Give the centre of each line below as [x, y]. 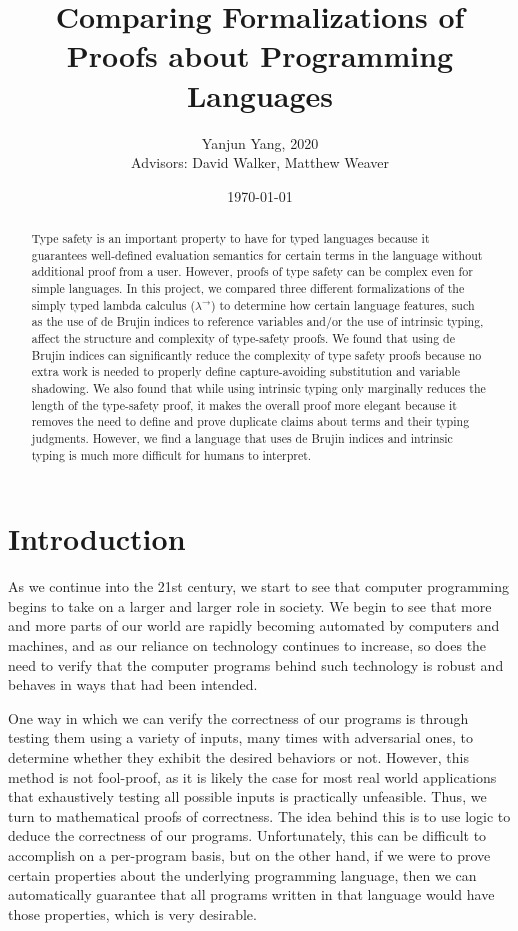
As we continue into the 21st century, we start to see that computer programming [258, 586]
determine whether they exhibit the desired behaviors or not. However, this [238, 756]
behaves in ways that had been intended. [133, 684]
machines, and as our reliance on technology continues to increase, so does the [247, 644]
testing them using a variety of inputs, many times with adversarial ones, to [240, 737]
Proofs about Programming [260, 55]
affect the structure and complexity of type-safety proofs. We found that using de [243, 338]
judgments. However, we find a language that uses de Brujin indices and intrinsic [242, 437]
